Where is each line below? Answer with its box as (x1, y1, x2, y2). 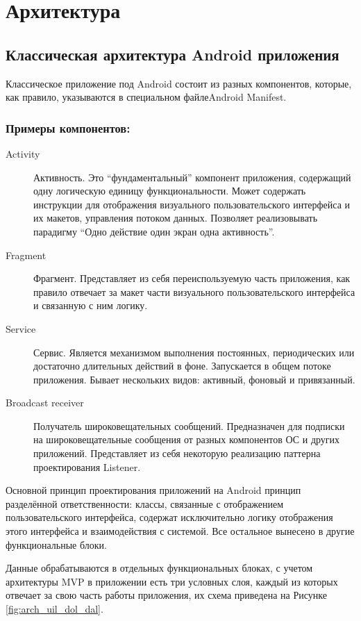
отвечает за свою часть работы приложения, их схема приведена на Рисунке (6, 588, 327, 602)
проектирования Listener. (33, 459, 141, 474)
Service (6, 321, 36, 336)
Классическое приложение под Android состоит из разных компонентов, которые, (6, 76, 352, 90)
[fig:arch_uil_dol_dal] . (6, 602, 103, 616)
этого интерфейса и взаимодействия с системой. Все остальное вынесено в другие (6, 524, 355, 538)
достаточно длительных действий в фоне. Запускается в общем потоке (33, 358, 331, 373)
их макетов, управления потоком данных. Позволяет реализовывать (33, 210, 318, 225)
